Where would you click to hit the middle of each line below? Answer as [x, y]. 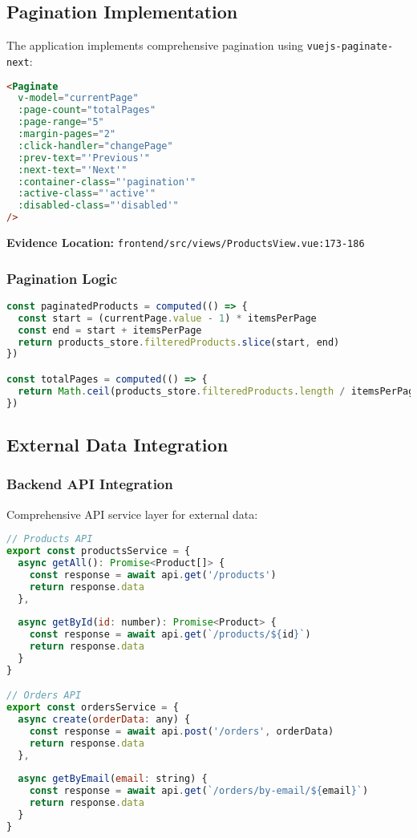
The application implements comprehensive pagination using [155, 45]
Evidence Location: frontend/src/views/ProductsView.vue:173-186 [186, 243]
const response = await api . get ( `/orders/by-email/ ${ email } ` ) [199, 791]
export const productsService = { [99, 551]
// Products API [50, 539]
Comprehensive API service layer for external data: [132, 514]
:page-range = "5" [61, 122]
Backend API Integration [90, 484]
